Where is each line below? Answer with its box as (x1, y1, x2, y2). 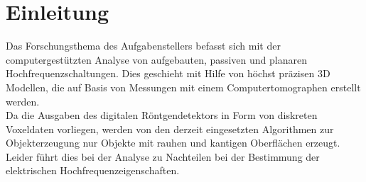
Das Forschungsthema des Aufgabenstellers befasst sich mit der (6, 38, 281, 53)
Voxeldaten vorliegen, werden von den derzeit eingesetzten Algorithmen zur (6, 121, 334, 136)
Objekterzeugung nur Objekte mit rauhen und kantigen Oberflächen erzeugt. (6, 135, 340, 150)
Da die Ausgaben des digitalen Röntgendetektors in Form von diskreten (6, 108, 318, 123)
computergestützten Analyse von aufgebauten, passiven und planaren (6, 52, 307, 67)
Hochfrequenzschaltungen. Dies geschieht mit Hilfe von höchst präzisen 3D (6, 66, 330, 81)
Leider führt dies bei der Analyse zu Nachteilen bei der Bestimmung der (6, 149, 320, 164)
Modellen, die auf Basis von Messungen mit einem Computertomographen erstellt (6, 79, 361, 94)
